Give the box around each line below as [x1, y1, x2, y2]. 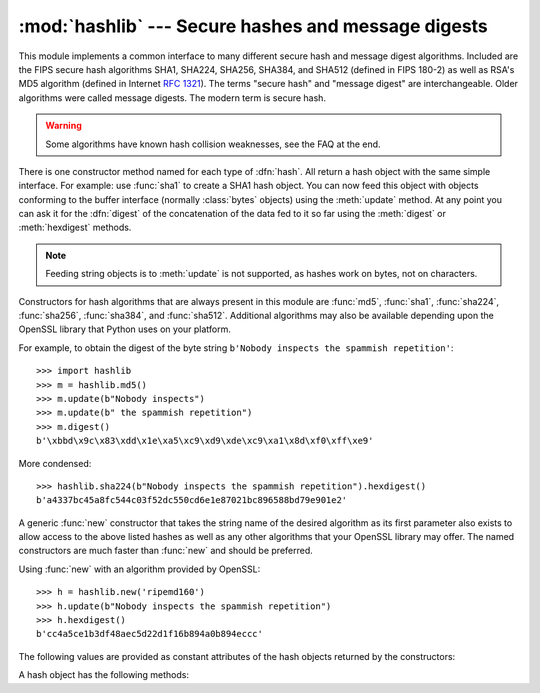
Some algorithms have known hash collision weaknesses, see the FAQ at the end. [45, 138, 381, 150]
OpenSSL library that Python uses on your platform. [18, 323, 232, 335]
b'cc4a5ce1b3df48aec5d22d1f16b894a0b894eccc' [36, 628, 264, 640]
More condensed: [18, 457, 92, 469]
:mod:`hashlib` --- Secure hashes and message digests [18, 15, 489, 37]
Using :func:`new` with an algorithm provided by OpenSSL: [18, 563, 261, 575]
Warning [45, 120, 82, 132]
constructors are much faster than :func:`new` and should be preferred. [18, 545, 314, 557]
